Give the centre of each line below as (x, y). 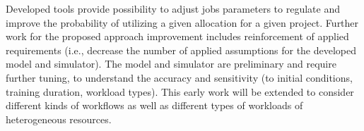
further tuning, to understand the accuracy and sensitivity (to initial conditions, (179, 77)
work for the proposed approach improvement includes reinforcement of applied (177, 36)
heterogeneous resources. (59, 119)
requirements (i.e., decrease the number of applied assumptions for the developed (181, 50)
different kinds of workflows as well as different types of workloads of (154, 105)
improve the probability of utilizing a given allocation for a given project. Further (182, 22)
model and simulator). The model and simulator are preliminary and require (171, 64)
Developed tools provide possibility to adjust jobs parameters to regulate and (173, 8)
